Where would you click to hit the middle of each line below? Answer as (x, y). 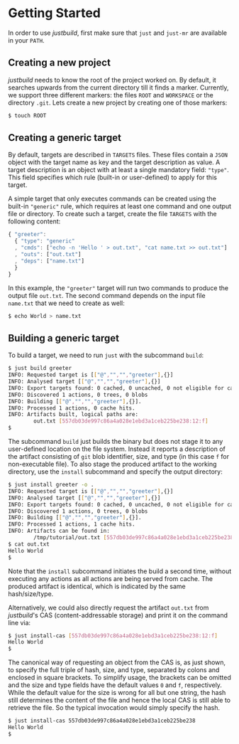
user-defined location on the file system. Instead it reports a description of (117, 449)
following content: (34, 221)
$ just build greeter (40, 368)
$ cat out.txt (29, 544)
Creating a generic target (65, 138)
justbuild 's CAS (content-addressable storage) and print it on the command (118, 615)
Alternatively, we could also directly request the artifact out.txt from (109, 607)
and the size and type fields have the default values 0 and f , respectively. (115, 685)
